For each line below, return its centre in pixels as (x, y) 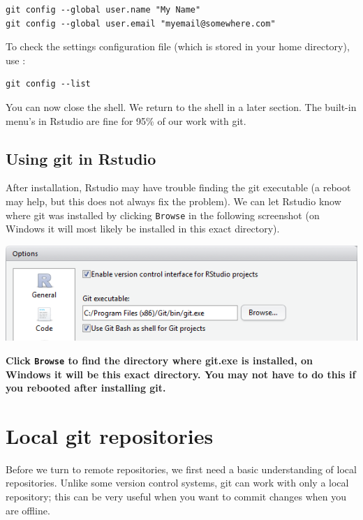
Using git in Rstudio (81, 158)
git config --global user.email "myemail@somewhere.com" (141, 23)
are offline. (28, 510)
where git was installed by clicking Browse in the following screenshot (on (163, 215)
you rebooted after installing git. (86, 388)
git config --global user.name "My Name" (103, 10)
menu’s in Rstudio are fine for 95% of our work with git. (126, 120)
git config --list (48, 84)
